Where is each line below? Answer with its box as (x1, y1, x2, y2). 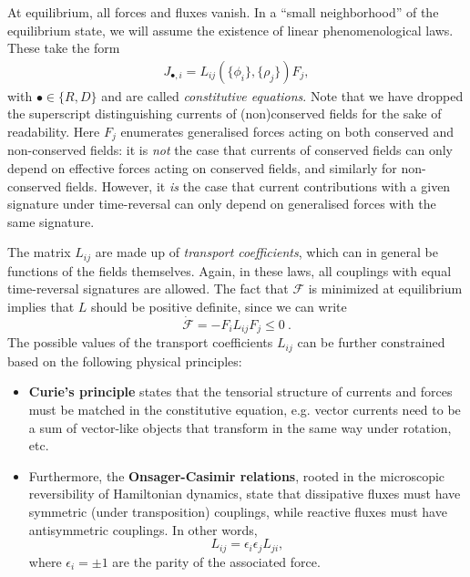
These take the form (7, 38, 120, 57)
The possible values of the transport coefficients (7, 333, 273, 352)
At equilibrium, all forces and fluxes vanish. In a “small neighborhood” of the (7, 3, 439, 21)
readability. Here (7, 122, 100, 140)
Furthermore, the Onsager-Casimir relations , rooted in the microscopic (28, 466, 445, 485)
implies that (7, 297, 75, 316)
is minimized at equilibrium (308, 279, 463, 298)
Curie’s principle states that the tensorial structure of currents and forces (28, 382, 453, 401)
